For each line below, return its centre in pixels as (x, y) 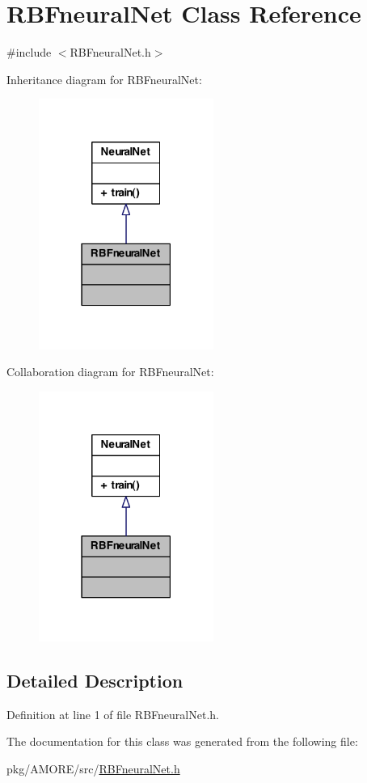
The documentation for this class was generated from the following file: (182, 741)
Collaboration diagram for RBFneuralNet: (110, 372)
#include (29, 52)
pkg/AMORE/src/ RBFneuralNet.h (93, 769)
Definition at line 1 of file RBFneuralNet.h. (113, 714)
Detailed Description (95, 681)
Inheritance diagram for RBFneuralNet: (104, 79)
